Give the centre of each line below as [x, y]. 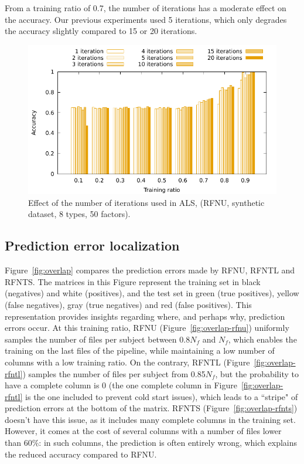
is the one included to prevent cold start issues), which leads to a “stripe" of [162, 396]
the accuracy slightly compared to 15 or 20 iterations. [101, 31]
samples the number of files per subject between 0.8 [98, 339]
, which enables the [262, 339]
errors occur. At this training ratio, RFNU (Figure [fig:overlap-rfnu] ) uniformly [147, 328]
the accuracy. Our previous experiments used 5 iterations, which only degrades [146, 19]
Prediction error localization [92, 245]
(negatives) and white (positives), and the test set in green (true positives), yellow [152, 293]
